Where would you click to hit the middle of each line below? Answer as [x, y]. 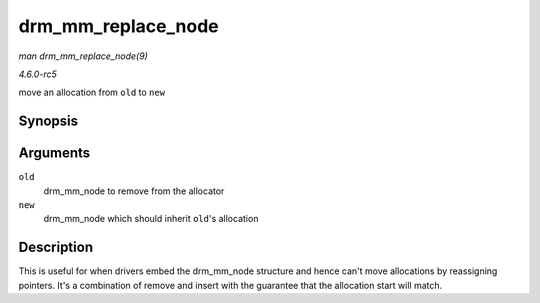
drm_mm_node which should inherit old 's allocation [151, 219]
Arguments [54, 153]
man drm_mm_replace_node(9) [83, 56]
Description [56, 247]
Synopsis [48, 121]
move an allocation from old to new [91, 92]
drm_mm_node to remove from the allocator [134, 191]
